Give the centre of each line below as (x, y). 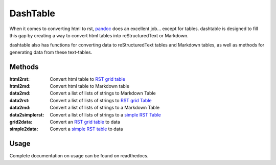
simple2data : (24, 129)
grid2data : (21, 122)
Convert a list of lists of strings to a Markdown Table (105, 108)
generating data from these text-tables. (51, 52)
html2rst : (20, 79)
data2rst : (20, 100)
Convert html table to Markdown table (90, 86)
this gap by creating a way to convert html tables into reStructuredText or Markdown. (99, 35)
